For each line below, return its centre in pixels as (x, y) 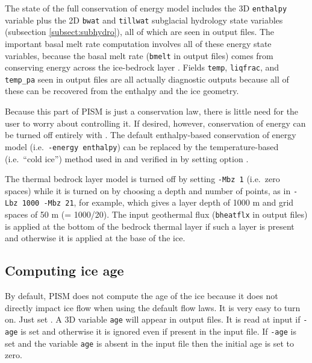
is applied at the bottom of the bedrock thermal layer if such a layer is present (150, 226)
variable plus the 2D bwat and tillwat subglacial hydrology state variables (144, 20)
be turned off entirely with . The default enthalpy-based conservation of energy (151, 135)
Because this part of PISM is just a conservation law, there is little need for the (152, 111)
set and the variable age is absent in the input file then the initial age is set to (150, 343)
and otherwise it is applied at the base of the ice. (95, 238)
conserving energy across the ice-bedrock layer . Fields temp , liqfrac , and (142, 67)
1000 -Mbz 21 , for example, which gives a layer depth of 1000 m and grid (158, 202)
